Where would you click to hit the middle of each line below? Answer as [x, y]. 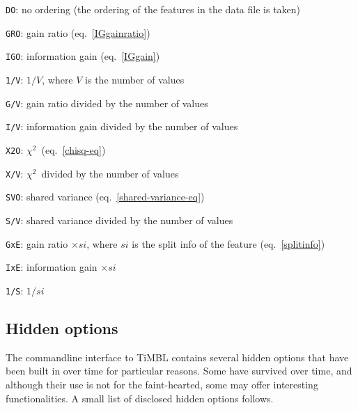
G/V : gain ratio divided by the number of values [107, 103]
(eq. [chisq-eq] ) [73, 149]
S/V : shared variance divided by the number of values [119, 220]
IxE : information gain [52, 267]
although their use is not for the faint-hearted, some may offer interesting [162, 384]
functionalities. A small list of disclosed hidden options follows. [140, 398]
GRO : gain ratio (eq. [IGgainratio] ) [78, 32]
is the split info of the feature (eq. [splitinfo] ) [228, 243]
